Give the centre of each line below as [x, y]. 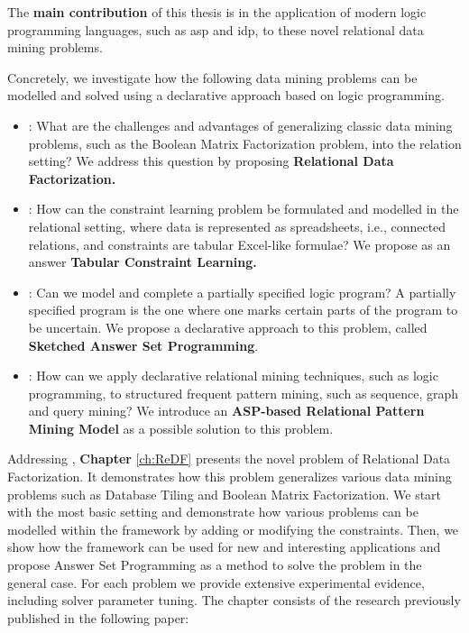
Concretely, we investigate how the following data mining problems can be [212, 77]
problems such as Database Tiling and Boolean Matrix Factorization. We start [225, 494]
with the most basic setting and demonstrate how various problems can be [213, 512]
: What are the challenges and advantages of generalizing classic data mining [240, 125]
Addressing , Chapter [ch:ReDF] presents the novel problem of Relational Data [229, 459]
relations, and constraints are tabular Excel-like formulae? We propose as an [239, 244]
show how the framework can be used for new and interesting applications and [224, 547]
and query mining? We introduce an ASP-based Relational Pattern [226, 411]
